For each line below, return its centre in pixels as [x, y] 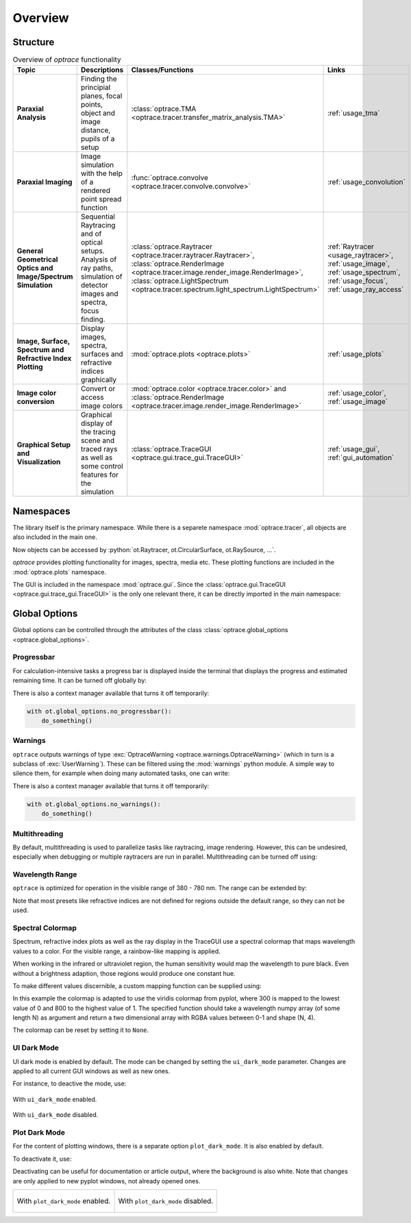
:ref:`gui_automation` [361, 457]
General [30, 251]
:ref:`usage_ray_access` [365, 290]
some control [102, 466]
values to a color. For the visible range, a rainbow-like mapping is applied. [116, 951]
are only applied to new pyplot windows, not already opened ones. [107, 1181]
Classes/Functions [162, 70]
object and [98, 113]
